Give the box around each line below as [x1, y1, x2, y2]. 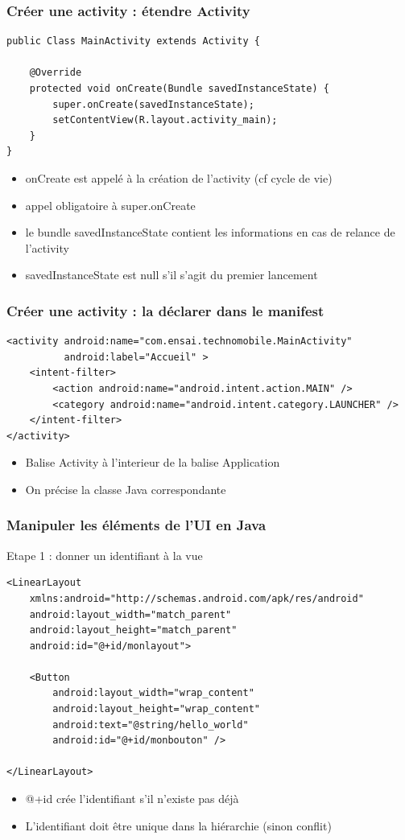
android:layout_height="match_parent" [29, 624, 238, 636]
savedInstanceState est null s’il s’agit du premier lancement [25, 266, 318, 283]
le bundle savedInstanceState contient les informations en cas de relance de [25, 224, 395, 241]
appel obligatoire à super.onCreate [25, 196, 196, 213]
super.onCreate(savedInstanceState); [52, 98, 254, 110]
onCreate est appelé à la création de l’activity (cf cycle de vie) [25, 169, 333, 186]
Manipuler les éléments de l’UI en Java [6, 515, 267, 535]
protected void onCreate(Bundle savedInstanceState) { [29, 83, 329, 94]
